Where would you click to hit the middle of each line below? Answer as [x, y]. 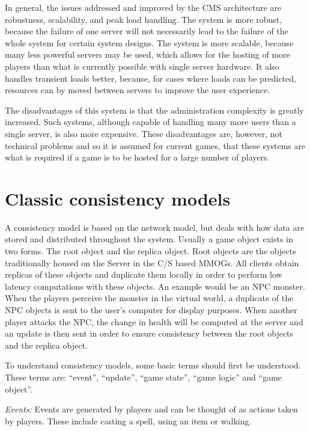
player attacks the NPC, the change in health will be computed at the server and [154, 321]
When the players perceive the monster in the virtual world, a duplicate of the [149, 298]
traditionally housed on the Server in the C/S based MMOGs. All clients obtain [152, 262]
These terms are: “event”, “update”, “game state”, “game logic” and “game [144, 377]
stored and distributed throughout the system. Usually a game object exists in [149, 239]
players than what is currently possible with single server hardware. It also [142, 66]
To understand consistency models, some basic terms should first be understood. [153, 365]
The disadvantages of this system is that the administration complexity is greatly [154, 110]
